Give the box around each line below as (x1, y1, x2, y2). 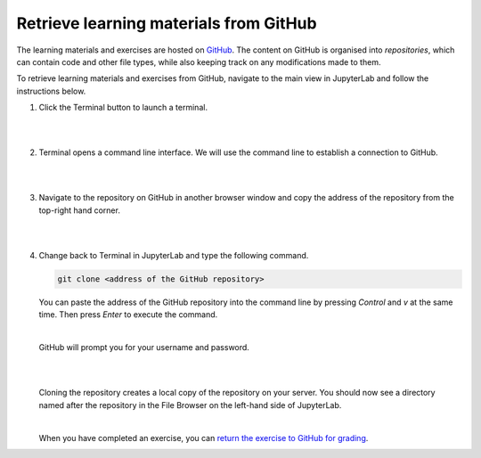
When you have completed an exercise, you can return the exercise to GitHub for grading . (38, 432, 369, 443)
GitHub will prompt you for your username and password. (38, 342, 249, 353)
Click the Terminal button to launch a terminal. (38, 102, 208, 113)
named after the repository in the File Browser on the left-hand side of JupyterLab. (38, 399, 342, 410)
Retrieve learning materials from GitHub (16, 13, 317, 33)
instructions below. (16, 86, 86, 96)
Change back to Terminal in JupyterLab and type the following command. (38, 250, 309, 261)
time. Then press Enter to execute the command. (38, 309, 218, 320)
